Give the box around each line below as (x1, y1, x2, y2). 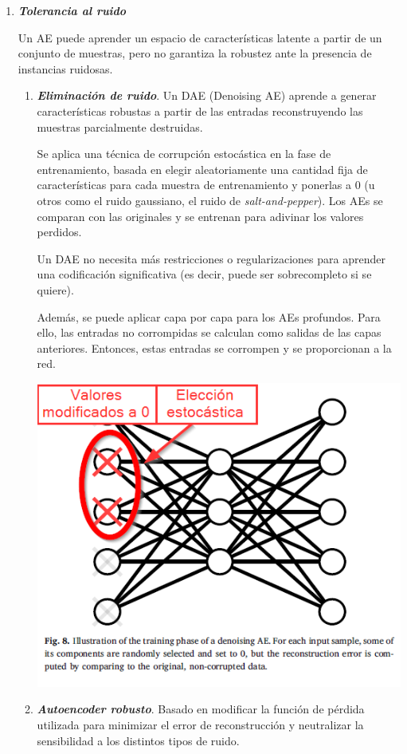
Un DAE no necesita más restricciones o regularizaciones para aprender (37, 250, 385, 266)
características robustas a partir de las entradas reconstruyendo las (37, 102, 363, 119)
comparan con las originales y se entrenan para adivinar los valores (37, 207, 364, 224)
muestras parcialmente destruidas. (37, 118, 203, 135)
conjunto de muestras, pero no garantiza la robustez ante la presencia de (18, 45, 372, 61)
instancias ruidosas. (18, 60, 113, 77)
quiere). (37, 281, 74, 298)
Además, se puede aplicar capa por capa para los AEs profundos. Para (37, 308, 381, 325)
